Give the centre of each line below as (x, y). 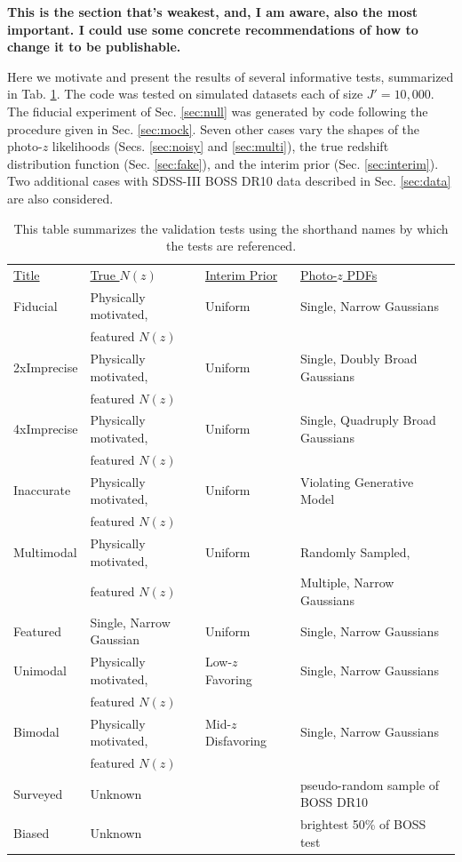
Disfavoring (236, 741)
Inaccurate (42, 490)
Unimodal (40, 670)
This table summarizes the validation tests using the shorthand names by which (231, 228)
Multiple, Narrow (347, 583)
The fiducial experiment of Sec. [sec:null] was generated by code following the (218, 111)
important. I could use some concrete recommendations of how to (213, 29)
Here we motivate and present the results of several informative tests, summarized (231, 76)
